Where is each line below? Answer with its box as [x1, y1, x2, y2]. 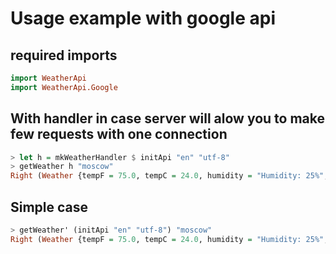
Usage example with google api [10, 7, 276, 30]
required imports [10, 47, 118, 64]
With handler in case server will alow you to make [10, 110, 326, 127]
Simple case [10, 198, 89, 216]
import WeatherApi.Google [10, 82, 118, 92]
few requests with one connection [10, 126, 228, 143]
